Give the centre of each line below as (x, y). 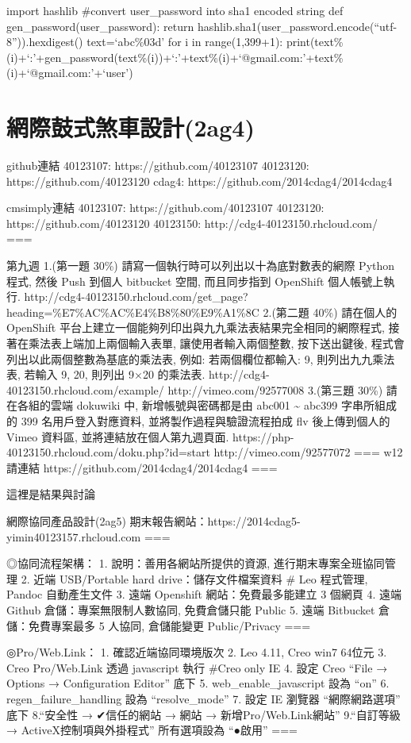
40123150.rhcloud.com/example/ (85, 389)
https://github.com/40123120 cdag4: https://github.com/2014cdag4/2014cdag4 (200, 181)
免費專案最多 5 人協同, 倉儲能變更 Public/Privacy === (169, 625)
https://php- (263, 436)
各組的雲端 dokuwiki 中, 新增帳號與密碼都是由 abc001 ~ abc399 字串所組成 (207, 405)
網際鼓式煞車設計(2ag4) (131, 127)
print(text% (315, 42)
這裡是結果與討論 (51, 494)
